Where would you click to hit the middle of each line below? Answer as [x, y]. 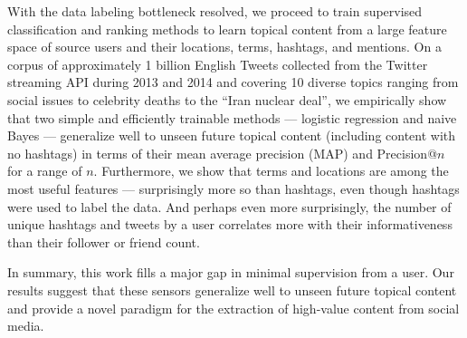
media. [26, 326]
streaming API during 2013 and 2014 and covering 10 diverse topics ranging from [233, 82]
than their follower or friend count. [104, 241]
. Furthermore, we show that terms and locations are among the [271, 171]
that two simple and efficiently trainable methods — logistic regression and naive [232, 117]
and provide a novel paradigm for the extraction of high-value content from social [233, 308]
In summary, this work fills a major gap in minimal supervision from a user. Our [231, 272]
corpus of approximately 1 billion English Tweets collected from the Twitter [218, 64]
